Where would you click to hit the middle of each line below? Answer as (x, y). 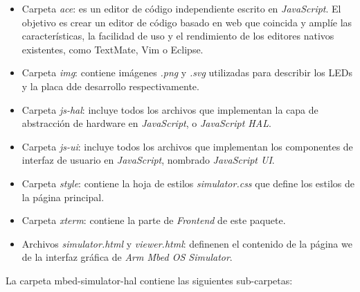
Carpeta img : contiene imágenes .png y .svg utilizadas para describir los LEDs (187, 72)
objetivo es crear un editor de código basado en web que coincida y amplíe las (187, 22)
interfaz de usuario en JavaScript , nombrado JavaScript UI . (148, 160)
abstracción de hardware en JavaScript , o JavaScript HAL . (146, 123)
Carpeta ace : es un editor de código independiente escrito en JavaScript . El (181, 8)
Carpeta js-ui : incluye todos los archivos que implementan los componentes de (187, 146)
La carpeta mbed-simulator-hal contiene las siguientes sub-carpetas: (149, 280)
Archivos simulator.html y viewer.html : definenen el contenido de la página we (187, 243)
